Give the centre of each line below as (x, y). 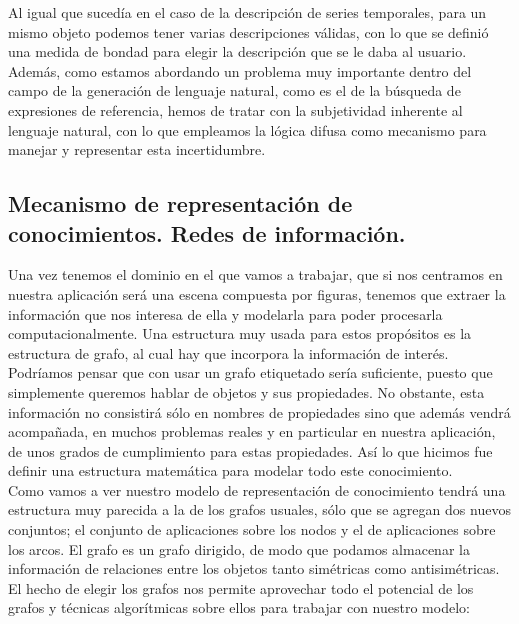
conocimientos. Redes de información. (207, 232)
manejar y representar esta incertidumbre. (137, 149)
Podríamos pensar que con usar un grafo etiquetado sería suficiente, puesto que (250, 372)
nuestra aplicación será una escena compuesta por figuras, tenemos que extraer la (257, 293)
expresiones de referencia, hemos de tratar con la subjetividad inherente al (235, 109)
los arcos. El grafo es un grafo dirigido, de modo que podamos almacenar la (239, 548)
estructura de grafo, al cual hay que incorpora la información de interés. (228, 352)
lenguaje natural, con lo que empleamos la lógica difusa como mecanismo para (247, 129)
